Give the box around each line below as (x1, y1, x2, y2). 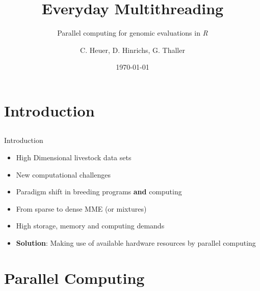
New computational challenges (16, 169, 111, 180)
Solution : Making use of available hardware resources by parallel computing (16, 238, 256, 248)
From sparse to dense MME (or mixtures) (16, 203, 147, 214)
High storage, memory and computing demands (16, 220, 165, 231)
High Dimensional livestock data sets (16, 152, 132, 163)
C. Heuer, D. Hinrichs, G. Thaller (80, 44, 185, 55)
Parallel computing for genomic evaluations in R (57, 27, 208, 38)
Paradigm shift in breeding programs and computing (16, 186, 182, 197)
